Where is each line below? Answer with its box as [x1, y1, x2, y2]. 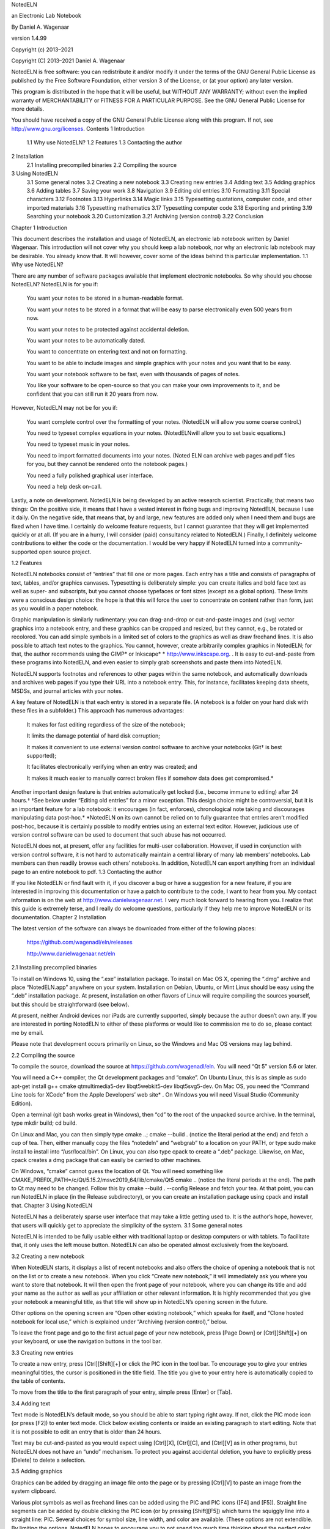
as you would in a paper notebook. [11, 605, 99, 612]
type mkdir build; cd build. [11, 1119, 78, 1127]
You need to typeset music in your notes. [26, 440, 130, 448]
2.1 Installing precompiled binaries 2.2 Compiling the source [26, 161, 177, 168]
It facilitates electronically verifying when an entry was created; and [26, 763, 198, 771]
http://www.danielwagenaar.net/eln [26, 950, 116, 957]
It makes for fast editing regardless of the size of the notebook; [26, 720, 186, 728]
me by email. [11, 1029, 44, 1036]
